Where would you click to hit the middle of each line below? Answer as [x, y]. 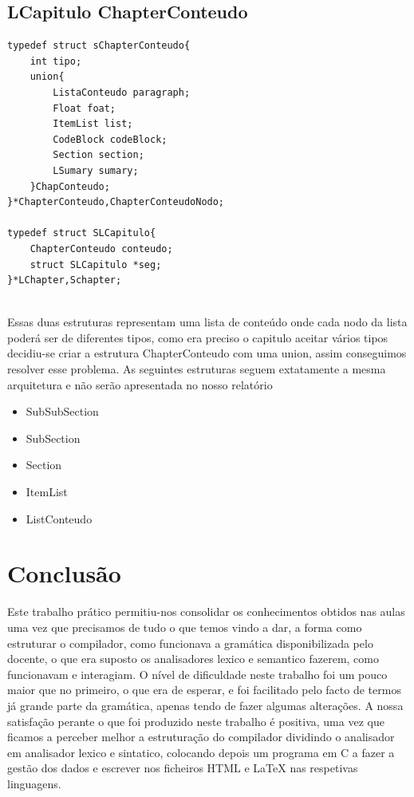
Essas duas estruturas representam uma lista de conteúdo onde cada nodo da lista [207, 322]
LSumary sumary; [96, 170]
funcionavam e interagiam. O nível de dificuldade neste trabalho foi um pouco [197, 674]
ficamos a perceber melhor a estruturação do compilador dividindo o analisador [201, 737]
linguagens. [34, 783]
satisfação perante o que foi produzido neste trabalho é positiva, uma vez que [196, 721]
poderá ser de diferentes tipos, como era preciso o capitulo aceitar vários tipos [198, 337]
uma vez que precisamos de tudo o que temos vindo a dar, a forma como [185, 627]
